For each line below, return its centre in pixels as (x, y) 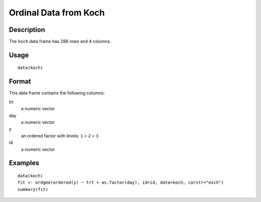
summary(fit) (33, 189)
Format (20, 81)
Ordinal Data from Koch (57, 13)
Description (27, 30)
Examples (24, 163)
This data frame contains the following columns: (57, 93)
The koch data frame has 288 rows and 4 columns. (60, 42)
